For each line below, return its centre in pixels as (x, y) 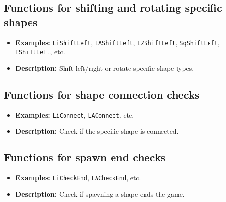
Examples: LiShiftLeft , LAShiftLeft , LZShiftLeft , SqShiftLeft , (117, 42)
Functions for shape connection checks (102, 94)
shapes (21, 22)
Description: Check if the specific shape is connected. (97, 131)
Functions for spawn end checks (85, 157)
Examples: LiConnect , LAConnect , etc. (75, 114)
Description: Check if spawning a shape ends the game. (100, 194)
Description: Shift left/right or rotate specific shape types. (105, 68)
